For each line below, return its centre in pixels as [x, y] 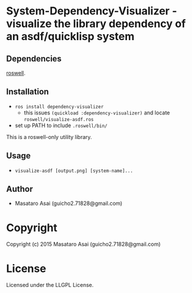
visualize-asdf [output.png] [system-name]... [74, 171]
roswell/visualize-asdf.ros [59, 119]
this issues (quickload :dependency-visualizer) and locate [97, 113]
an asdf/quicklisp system [70, 37]
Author [19, 189]
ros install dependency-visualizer [59, 107]
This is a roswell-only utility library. [49, 137]
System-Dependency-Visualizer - [92, 11]
